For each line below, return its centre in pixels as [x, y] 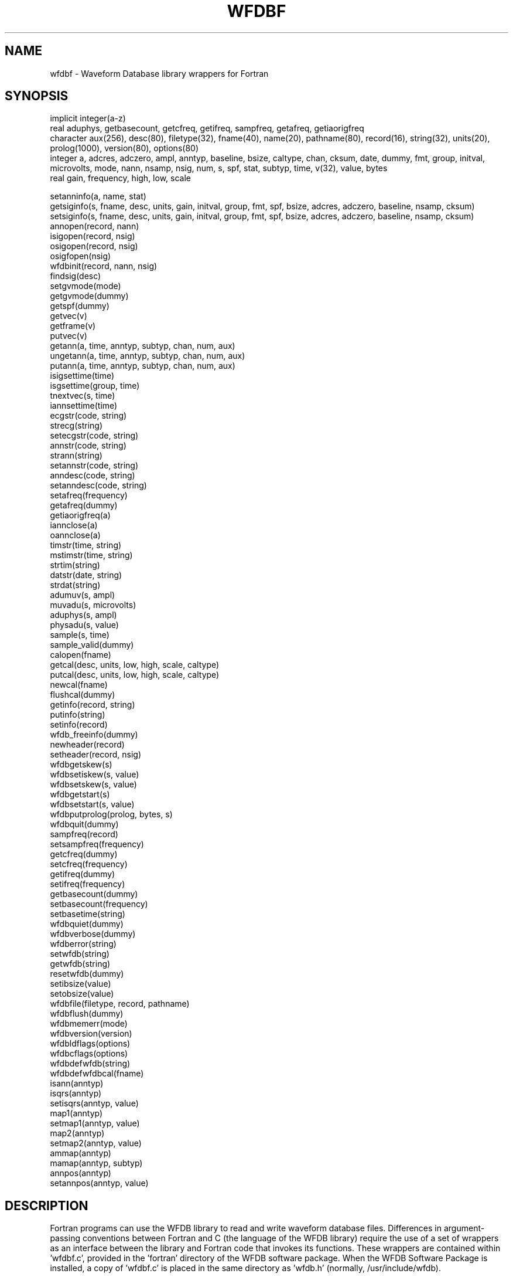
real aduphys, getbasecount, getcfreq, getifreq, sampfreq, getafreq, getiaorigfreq [207, 128]
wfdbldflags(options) [90, 1044]
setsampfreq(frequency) [97, 844]
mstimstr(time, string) [91, 555]
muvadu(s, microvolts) [93, 605]
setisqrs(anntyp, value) [94, 1103]
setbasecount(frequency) [99, 904]
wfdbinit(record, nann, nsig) [104, 266]
